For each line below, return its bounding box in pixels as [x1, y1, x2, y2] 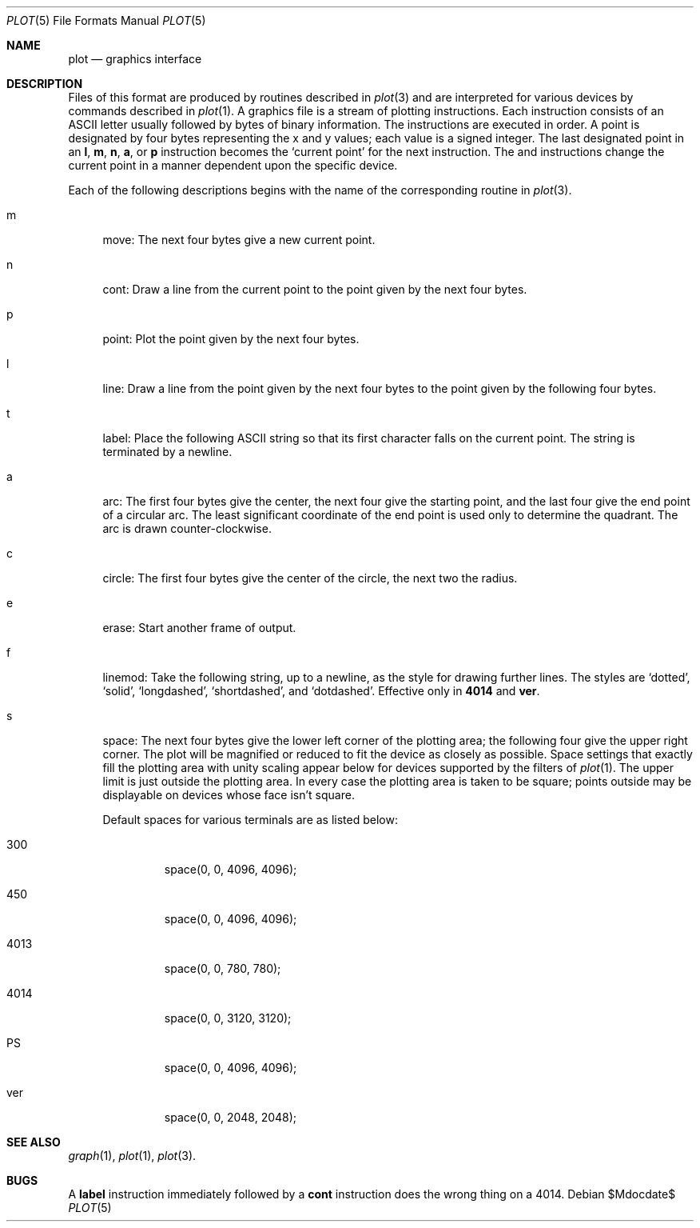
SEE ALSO [6, 1135, 61, 1149]
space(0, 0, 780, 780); [164, 962, 281, 975]
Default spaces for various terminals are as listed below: [102, 813, 398, 826]
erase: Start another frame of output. [102, 621, 296, 634]
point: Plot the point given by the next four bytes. [102, 332, 360, 346]
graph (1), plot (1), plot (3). [68, 1149, 197, 1162]
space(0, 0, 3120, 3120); [164, 1011, 292, 1025]
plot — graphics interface [68, 52, 202, 66]
